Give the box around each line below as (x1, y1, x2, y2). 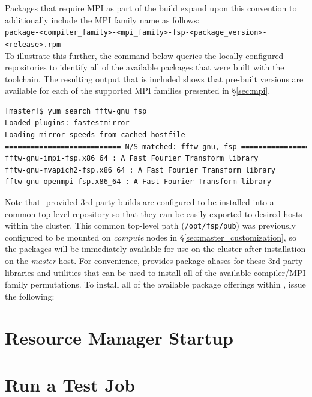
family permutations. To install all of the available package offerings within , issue (5, 278, 306, 291)
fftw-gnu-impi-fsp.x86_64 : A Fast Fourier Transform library (5, 154, 259, 163)
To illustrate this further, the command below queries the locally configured (5, 49, 284, 61)
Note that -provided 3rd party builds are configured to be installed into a (5, 195, 274, 208)
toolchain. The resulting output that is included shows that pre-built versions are (5, 72, 304, 85)
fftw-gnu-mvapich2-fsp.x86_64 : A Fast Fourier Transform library (5, 165, 276, 174)
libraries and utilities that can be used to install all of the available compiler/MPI (5, 266, 306, 279)
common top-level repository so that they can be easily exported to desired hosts (5, 207, 302, 220)
